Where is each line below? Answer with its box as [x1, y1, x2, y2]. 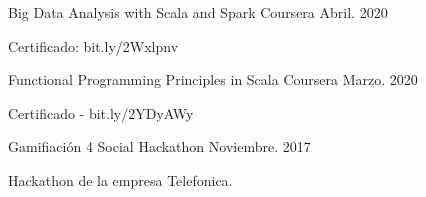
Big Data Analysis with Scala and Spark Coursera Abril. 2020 [8, 2, 388, 22]
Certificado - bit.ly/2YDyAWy [8, 102, 194, 123]
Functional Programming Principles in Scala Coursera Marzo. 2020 [8, 69, 418, 90]
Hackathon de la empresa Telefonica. [8, 169, 233, 190]
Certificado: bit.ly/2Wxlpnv [8, 35, 179, 56]
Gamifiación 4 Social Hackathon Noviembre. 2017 [8, 136, 311, 157]
